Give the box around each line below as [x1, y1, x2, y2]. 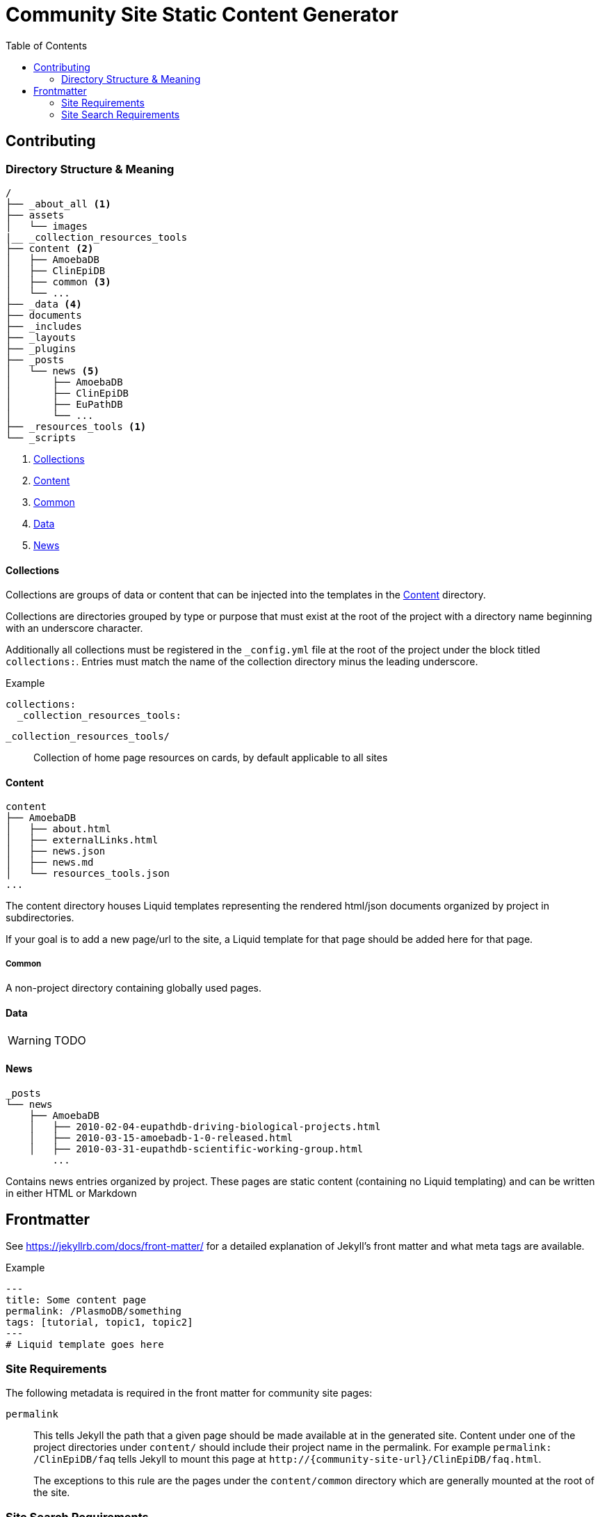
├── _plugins [6, 342, 76, 354]
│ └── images [6, 220, 88, 232]
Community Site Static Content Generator [6, 3, 398, 26]
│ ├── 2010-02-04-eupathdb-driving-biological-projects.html [29, 1120, 381, 1132]
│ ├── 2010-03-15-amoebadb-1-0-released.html [29, 1131, 293, 1143]
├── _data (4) [6, 298, 82, 310]
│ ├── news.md [6, 857, 94, 868]
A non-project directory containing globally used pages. [6, 982, 262, 994]
